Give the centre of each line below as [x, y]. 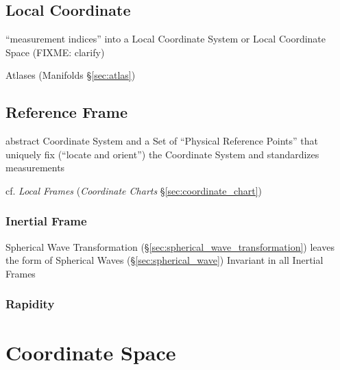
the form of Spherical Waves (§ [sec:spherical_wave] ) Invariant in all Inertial [165, 260]
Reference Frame [66, 112]
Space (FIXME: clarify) [55, 52]
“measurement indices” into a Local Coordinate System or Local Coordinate [166, 39]
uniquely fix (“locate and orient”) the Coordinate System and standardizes [162, 154]
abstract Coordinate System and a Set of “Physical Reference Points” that [162, 141]
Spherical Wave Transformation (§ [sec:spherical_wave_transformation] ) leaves [170, 246]
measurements [35, 168]
